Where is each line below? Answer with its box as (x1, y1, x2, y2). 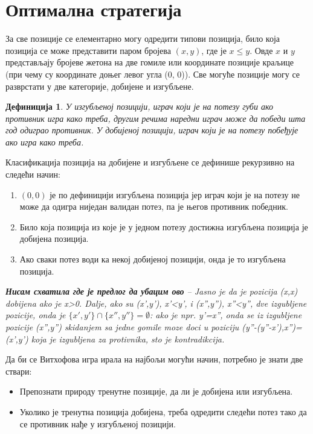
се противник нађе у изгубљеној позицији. (19, 417, 176, 430)
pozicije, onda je (5, 309, 66, 321)
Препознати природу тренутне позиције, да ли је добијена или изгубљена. (19, 385, 293, 398)
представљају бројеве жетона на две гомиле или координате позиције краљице (5, 56, 294, 68)
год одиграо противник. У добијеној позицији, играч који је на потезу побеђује (5, 124, 298, 136)
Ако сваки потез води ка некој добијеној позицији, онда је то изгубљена (19, 253, 286, 265)
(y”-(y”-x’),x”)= (242, 321, 302, 333)
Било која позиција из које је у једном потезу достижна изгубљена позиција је (19, 220, 308, 233)
